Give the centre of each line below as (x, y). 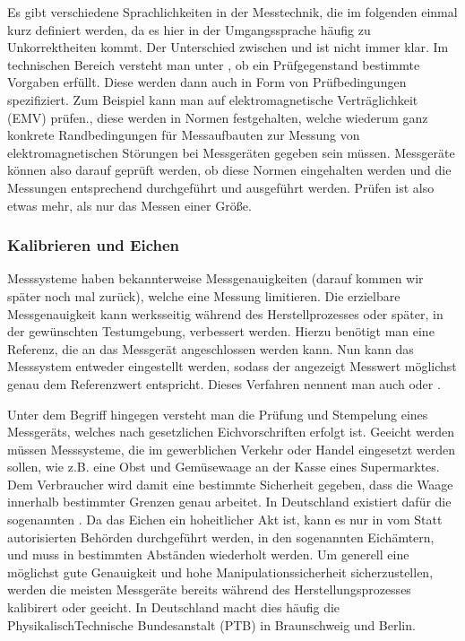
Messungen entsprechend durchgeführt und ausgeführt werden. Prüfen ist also (221, 187)
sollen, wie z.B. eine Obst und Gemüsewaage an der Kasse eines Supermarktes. (224, 467)
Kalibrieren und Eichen (94, 245)
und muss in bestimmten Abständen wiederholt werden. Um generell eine (208, 554)
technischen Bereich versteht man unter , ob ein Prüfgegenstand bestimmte (214, 64)
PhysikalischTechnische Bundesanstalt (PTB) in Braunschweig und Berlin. (211, 624)
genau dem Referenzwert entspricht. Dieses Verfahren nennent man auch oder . (224, 383)
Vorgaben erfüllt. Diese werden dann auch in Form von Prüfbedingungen (207, 82)
